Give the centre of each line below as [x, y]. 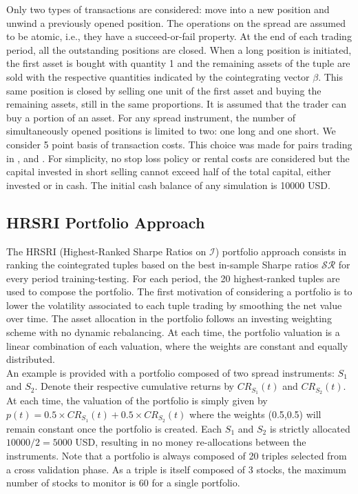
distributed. [31, 359]
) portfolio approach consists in [281, 251]
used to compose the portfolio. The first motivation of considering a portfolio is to [179, 292]
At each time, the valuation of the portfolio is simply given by [137, 401]
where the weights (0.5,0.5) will [255, 414]
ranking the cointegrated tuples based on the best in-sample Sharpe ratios [162, 265]
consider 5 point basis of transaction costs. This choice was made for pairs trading [179, 144]
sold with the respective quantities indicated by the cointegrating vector [158, 76]
